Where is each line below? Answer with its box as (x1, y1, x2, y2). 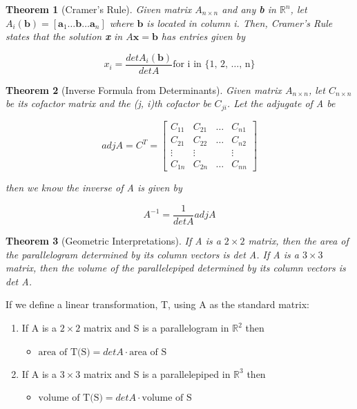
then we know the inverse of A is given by (6, 180, 182, 195)
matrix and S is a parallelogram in (83, 321, 229, 335)
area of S (129, 347, 167, 357)
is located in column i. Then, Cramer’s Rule (146, 15, 333, 30)
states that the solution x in (6, 29, 123, 44)
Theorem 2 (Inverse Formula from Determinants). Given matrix (6, 82, 282, 97)
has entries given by (161, 29, 245, 44)
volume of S (142, 393, 192, 403)
